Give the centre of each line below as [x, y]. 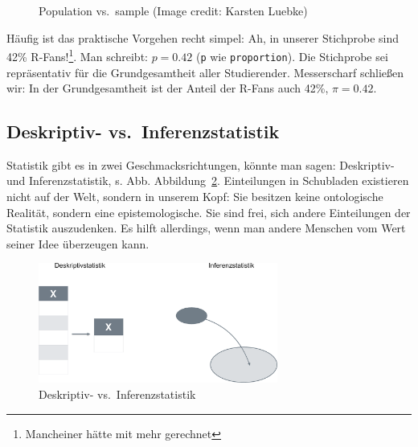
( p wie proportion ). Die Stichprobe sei [292, 56]
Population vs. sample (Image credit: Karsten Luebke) [173, 10]
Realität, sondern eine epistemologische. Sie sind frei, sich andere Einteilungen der [209, 212]
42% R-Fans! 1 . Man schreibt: [77, 55]
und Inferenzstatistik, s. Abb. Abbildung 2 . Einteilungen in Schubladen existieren [208, 180]
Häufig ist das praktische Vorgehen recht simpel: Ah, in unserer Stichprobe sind [203, 37]
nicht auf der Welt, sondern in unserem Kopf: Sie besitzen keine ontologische [195, 197]
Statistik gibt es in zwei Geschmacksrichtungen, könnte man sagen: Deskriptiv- [201, 164]
